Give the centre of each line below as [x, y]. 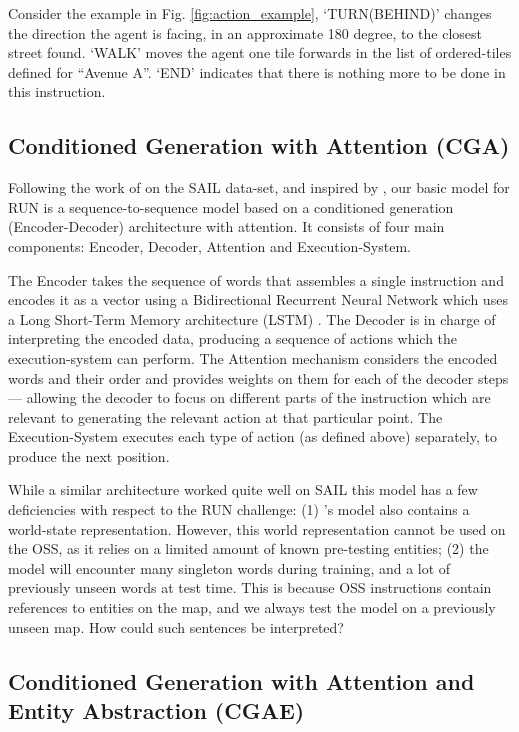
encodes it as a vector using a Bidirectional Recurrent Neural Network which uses [258, 299]
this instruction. [57, 91]
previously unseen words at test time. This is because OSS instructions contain [250, 587]
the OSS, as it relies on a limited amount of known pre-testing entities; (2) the [248, 548]
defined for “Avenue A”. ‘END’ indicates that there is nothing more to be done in [257, 71]
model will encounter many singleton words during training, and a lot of [229, 567]
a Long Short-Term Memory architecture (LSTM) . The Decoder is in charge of [252, 318]
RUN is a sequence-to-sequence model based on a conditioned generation [231, 206]
